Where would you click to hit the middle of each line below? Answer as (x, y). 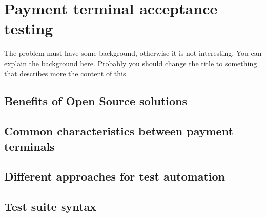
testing (29, 28)
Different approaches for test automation (115, 176)
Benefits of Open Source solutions (96, 101)
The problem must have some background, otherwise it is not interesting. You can (133, 53)
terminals (29, 146)
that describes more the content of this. (66, 73)
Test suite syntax (50, 206)
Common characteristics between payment (119, 131)
